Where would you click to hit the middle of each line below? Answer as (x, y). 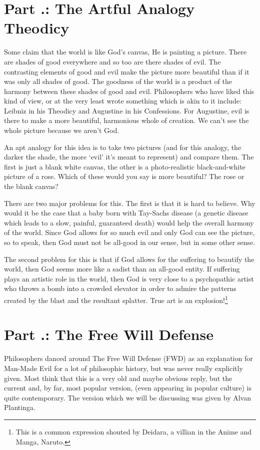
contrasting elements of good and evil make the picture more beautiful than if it (127, 71)
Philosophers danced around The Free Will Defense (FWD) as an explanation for (128, 358)
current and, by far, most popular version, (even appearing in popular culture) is (128, 388)
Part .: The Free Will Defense (109, 334)
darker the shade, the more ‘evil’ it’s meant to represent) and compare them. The (129, 157)
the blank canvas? (31, 186)
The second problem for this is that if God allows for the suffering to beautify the (129, 259)
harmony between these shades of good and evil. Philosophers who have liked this (129, 91)
